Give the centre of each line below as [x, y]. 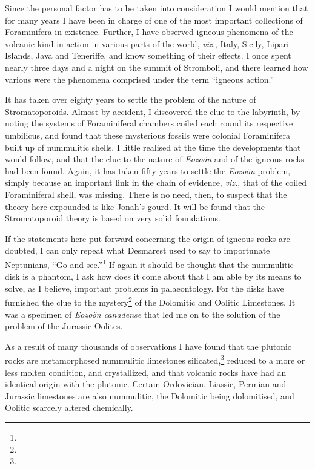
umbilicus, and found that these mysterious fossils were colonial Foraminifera [148, 135]
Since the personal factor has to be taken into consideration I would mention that [157, 8]
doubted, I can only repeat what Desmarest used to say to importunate [138, 250]
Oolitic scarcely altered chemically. [69, 408]
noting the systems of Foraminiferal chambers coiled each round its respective [149, 123]
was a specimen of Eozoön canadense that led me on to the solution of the [143, 314]
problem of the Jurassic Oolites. [64, 326]
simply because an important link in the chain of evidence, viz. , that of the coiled [156, 182]
